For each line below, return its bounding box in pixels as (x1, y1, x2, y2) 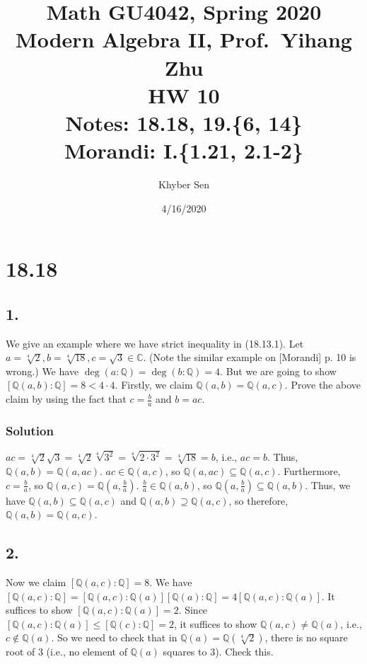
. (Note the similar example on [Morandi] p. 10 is (143, 350, 356, 365)
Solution (6, 421, 54, 439)
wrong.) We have (6, 363, 79, 378)
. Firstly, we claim (115, 377, 193, 392)
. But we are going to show (220, 363, 337, 378)
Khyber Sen (158, 177, 209, 192)
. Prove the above (284, 377, 361, 392)
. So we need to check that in (51, 630, 177, 645)
